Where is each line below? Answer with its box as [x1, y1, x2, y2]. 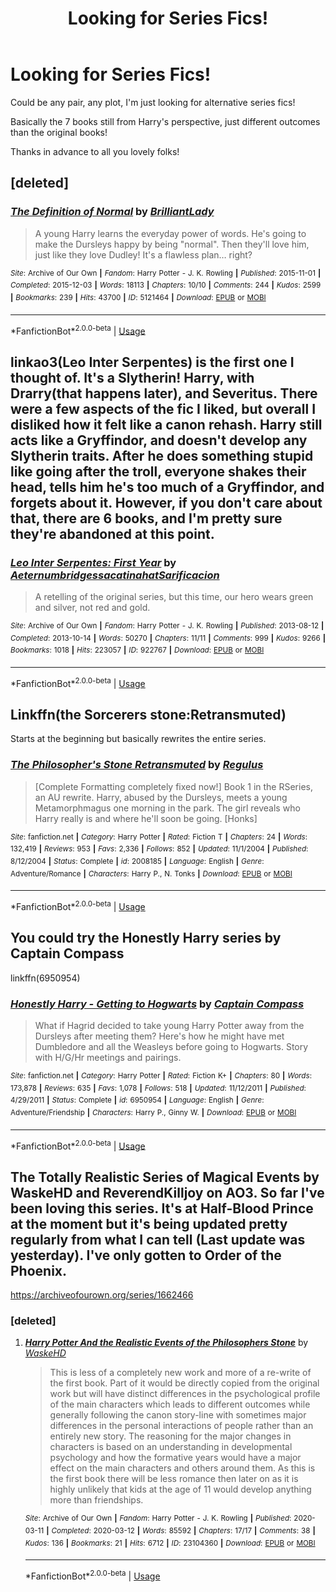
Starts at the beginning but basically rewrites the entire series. [10, 733, 267, 745]
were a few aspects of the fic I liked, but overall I [10, 400, 317, 417]
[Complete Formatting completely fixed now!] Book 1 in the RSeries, [34, 780, 313, 792]
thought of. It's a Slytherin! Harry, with [10, 369, 255, 386]
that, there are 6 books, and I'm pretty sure [10, 510, 283, 527]
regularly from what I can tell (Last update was [10, 1231, 306, 1248]
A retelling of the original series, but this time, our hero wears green [34, 590, 314, 602]
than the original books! [10, 126, 108, 138]
